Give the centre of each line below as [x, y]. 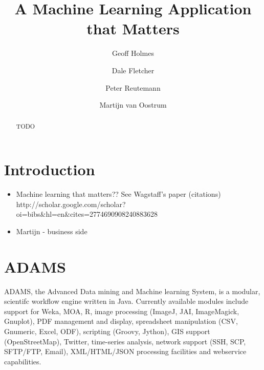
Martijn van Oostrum [133, 105]
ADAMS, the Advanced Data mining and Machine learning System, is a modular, [132, 291]
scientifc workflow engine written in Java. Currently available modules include [126, 301]
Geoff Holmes [133, 53]
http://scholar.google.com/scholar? [71, 204]
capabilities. [23, 361]
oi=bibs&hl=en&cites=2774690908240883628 [87, 214]
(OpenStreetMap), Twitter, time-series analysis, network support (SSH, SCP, [125, 341]
